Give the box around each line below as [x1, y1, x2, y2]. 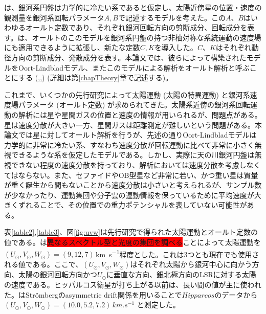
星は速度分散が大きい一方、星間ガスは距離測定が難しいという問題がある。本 [4, 119, 262, 130]
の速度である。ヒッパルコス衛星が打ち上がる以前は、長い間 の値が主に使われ [4, 279, 261, 289]
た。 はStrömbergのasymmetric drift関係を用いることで [4, 289, 182, 300]
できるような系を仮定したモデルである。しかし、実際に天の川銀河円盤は [11, 149, 255, 160]
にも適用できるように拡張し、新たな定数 [4, 42, 140, 53]
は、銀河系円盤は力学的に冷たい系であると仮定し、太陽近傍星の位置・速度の [4, 2, 262, 12]
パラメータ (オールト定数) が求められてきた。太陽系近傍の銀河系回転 [18, 99, 250, 110]
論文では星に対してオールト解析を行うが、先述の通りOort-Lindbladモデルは [4, 129, 257, 140]
